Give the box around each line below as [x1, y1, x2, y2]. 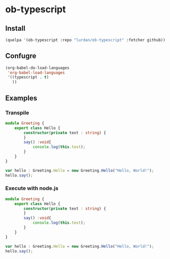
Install [5, 24, 26, 33]
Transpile [5, 109, 30, 116]
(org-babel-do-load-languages [5, 65, 70, 70]
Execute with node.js [5, 185, 59, 192]
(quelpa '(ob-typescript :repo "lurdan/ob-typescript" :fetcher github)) [5, 37, 166, 42]
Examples [5, 94, 37, 102]
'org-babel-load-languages [7, 70, 65, 75]
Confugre [5, 52, 37, 60]
